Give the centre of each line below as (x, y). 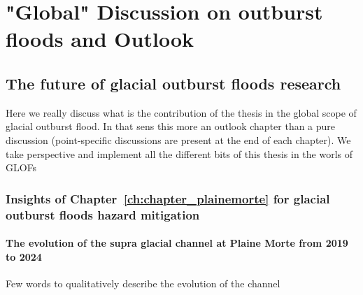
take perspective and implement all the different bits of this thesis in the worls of (179, 153)
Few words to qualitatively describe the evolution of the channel (143, 283)
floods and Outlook (100, 39)
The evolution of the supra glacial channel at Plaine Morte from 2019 (177, 243)
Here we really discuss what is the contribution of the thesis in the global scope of (181, 112)
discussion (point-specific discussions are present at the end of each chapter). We (178, 139)
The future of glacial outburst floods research (173, 83)
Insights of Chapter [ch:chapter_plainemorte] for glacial (168, 198)
